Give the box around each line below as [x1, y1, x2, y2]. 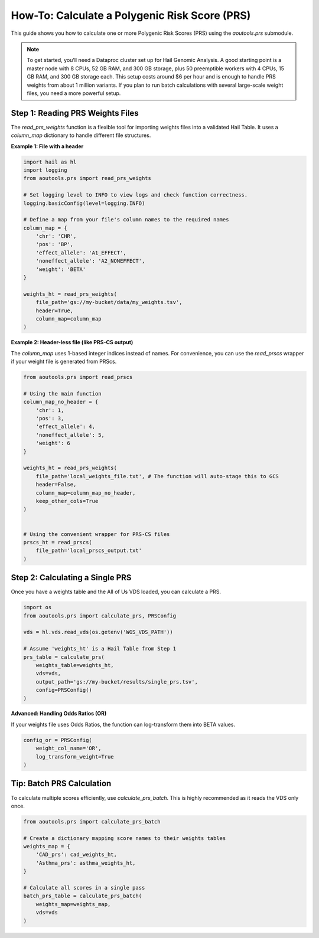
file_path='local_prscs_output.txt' [35, 547, 142, 554]
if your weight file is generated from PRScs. [11, 358, 117, 365]
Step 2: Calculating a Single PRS [11, 573, 132, 583]
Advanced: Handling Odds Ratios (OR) [11, 710, 107, 717]
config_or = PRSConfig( [23, 737, 93, 743]
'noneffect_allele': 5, [35, 432, 105, 438]
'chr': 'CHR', [35, 233, 77, 240]
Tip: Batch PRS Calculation [11, 779, 112, 789]
